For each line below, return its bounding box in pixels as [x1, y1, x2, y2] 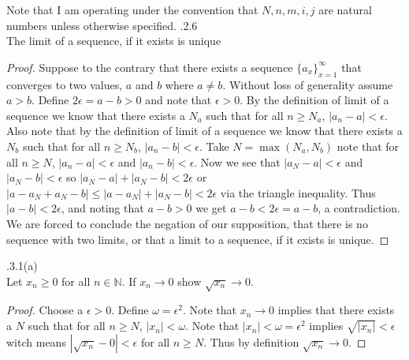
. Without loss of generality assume [222, 76, 393, 92]
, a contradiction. [318, 200, 400, 216]
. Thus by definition [203, 333, 299, 350]
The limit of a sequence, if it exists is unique [6, 32, 221, 49]
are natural [318, 2, 372, 17]
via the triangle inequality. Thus [220, 184, 376, 201]
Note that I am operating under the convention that [6, 2, 258, 17]
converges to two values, [6, 76, 123, 92]
